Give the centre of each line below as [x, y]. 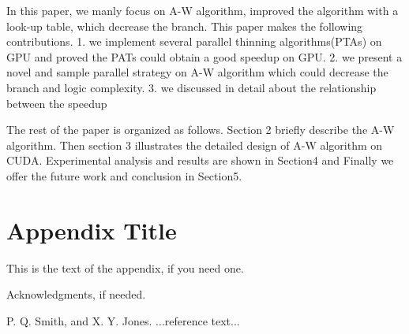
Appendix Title [92, 230]
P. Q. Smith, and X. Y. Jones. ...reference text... [123, 320]
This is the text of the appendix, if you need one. [125, 267]
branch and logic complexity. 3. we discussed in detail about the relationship [191, 87]
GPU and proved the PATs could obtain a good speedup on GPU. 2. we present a [204, 56]
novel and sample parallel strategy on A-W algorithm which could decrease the [197, 72]
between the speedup [57, 103]
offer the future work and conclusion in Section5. [124, 175]
